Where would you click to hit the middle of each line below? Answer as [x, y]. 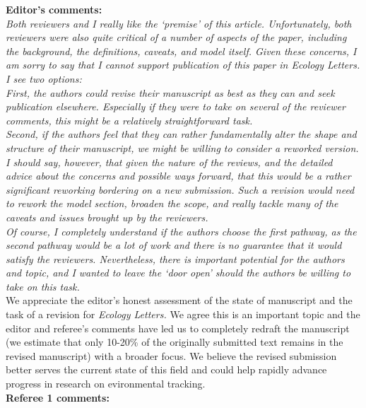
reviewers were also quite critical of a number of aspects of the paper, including [176, 37]
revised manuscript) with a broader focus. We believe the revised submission [171, 355]
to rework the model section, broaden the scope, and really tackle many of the [172, 203]
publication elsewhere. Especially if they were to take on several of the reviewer [176, 106]
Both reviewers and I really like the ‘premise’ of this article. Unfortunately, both [179, 23]
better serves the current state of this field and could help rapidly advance [166, 369]
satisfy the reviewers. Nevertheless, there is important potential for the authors [175, 258]
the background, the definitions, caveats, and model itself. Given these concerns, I [181, 51]
